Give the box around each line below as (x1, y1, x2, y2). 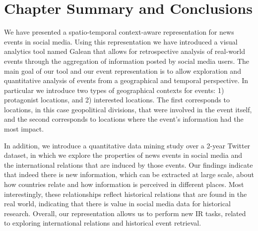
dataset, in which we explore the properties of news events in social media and (4, 150, 242, 160)
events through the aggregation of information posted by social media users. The (4, 55, 250, 66)
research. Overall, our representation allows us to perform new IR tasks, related (4, 208, 246, 218)
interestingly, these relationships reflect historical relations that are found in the (4, 188, 247, 199)
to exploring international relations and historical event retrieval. (4, 218, 201, 228)
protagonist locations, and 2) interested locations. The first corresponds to (4, 94, 230, 105)
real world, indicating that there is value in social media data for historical (4, 198, 231, 209)
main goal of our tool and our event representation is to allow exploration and (4, 65, 241, 76)
